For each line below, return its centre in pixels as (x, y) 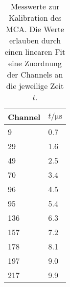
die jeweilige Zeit (35, 86)
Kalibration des (35, 18)
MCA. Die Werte (35, 29)
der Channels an (35, 74)
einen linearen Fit (35, 52)
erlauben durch (35, 40)
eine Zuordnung (35, 63)
